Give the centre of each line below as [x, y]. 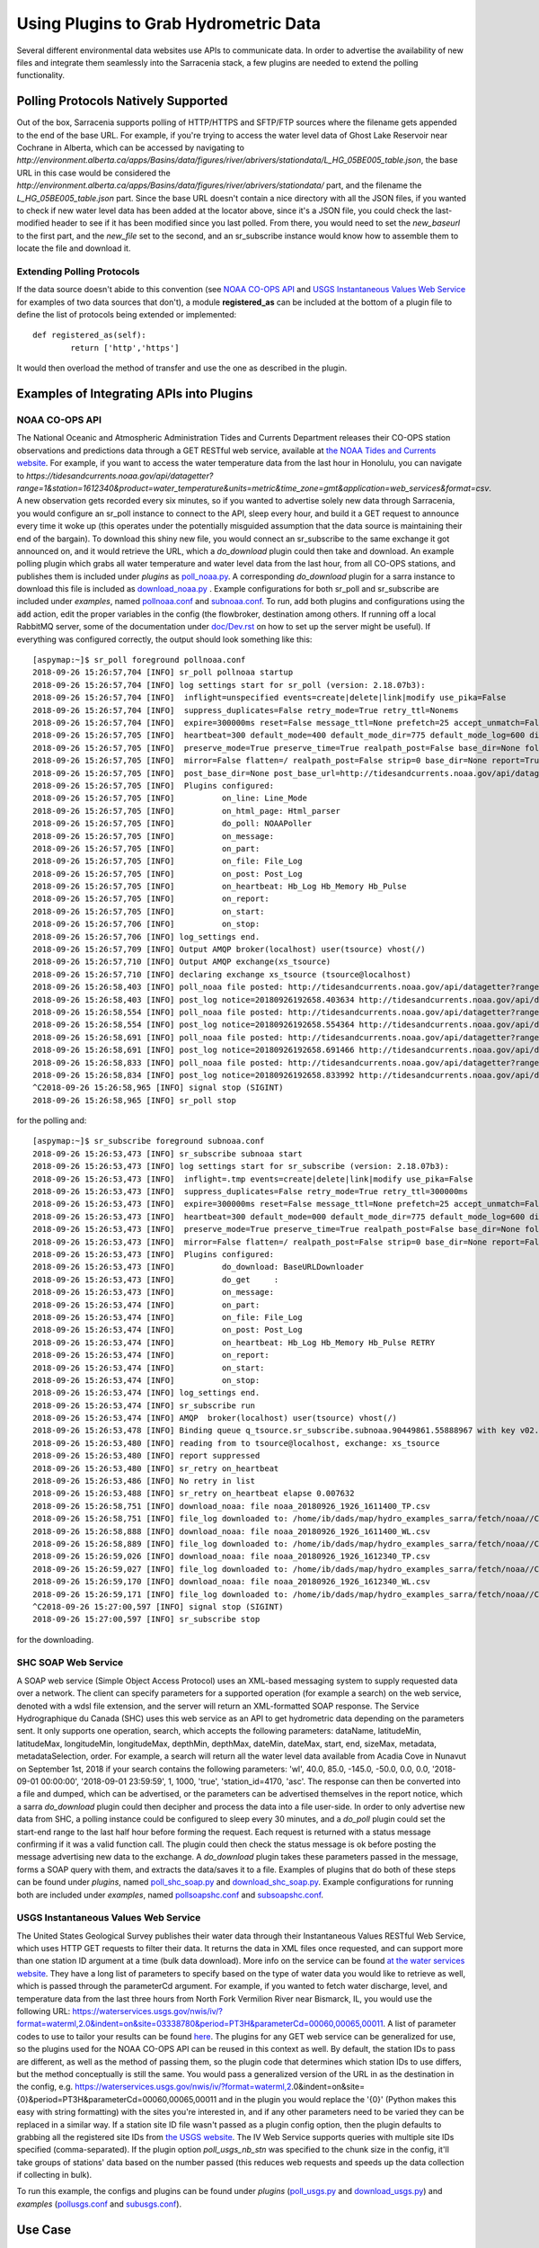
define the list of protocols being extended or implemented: [127, 315]
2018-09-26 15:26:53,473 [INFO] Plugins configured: [153, 1254]
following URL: [44, 2011]
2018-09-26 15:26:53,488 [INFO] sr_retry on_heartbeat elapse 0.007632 [194, 1494]
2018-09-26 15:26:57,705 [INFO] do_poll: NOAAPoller [172, 824]
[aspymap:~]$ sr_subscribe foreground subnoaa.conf [149, 1141]
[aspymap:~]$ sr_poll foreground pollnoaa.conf [139, 660]
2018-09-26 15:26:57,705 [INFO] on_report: [151, 899]
